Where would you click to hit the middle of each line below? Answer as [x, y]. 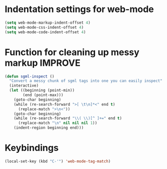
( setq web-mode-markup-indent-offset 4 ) [48, 23]
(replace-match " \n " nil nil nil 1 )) [58, 123]
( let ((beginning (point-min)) [42, 91]
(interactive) [24, 86]
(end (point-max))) [43, 95]
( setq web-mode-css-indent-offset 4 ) [44, 27]
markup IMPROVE [43, 63]
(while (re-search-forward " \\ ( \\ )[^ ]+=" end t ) [68, 118]
